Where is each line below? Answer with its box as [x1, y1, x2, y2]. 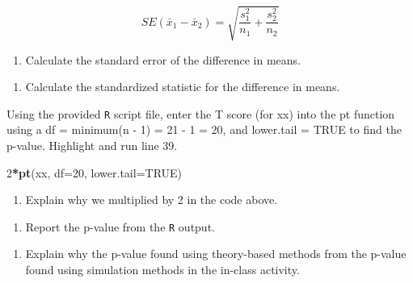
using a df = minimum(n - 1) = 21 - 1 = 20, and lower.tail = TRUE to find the [6, 121, 402, 138]
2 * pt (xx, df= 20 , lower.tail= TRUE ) [6, 164, 183, 181]
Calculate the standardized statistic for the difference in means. [25, 78, 340, 95]
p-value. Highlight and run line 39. [6, 136, 178, 153]
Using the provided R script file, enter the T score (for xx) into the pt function [6, 105, 395, 122]
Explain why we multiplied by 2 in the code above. [25, 191, 278, 208]
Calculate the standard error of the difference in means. [25, 51, 301, 68]
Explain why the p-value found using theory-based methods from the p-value [25, 245, 407, 262]
